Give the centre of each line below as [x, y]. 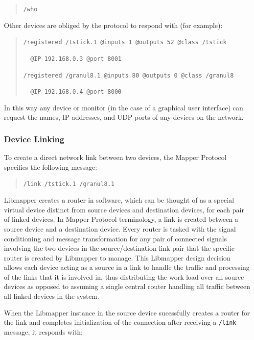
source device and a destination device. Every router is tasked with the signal [120, 228]
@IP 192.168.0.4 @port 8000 [76, 92]
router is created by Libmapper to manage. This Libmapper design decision [117, 257]
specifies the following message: [51, 167]
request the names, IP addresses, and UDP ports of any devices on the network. [124, 117]
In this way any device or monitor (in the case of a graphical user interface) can [124, 107]
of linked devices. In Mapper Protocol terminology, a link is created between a [121, 219]
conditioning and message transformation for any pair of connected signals [115, 238]
